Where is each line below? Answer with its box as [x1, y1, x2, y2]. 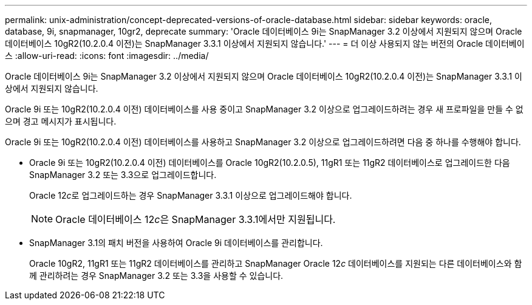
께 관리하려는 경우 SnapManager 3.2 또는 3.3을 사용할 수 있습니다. [29, 270, 284, 281]
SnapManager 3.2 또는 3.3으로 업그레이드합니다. [29, 170, 217, 180]
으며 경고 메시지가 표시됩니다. [5, 116, 117, 126]
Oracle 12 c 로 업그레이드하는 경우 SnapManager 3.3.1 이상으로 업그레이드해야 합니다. [29, 190, 352, 200]
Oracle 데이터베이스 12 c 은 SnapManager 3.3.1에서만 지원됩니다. [55, 213, 336, 225]
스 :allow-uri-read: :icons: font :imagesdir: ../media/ [5, 50, 209, 61]
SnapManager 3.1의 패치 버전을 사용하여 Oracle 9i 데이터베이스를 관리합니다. [29, 238, 323, 248]
